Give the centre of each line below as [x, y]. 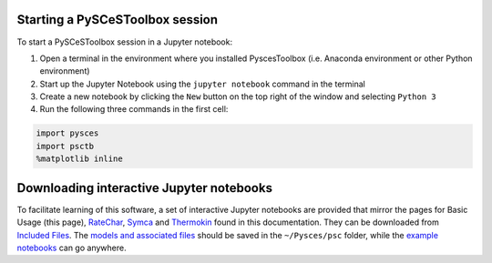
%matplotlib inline [79, 159]
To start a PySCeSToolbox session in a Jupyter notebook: [124, 42]
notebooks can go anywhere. [72, 248]
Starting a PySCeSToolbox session [118, 20]
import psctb [65, 146]
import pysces [67, 133]
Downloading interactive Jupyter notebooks [145, 188]
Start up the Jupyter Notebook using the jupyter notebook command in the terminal [203, 84]
